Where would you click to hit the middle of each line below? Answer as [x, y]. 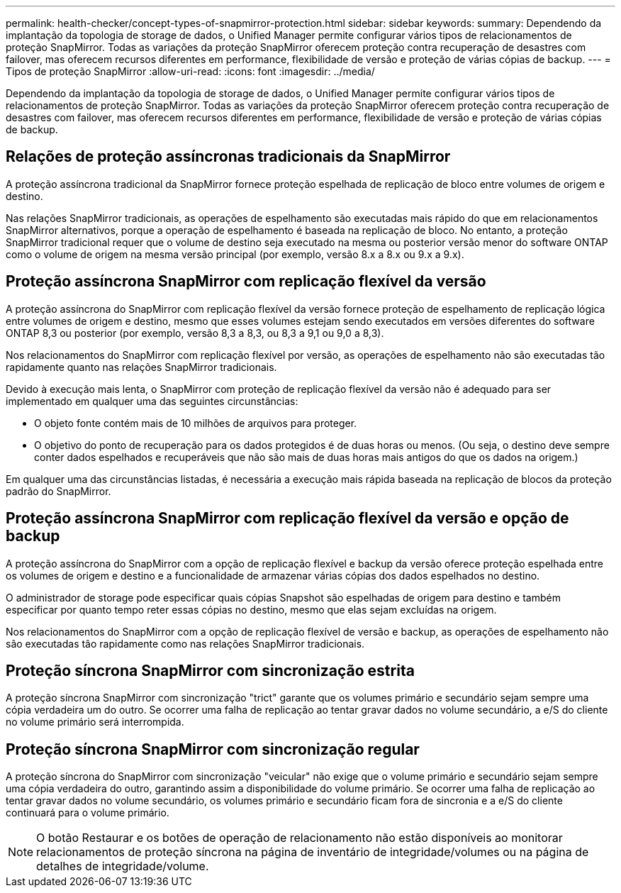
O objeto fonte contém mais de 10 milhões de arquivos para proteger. [196, 423]
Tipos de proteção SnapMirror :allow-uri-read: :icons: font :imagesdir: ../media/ [190, 71]
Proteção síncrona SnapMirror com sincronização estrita [210, 670]
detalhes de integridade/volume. [123, 866]
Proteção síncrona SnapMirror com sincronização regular [213, 749]
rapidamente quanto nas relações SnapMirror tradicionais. [141, 367]
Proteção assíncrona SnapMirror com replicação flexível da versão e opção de [287, 518]
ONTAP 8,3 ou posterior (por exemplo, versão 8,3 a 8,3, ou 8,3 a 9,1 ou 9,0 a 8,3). [195, 333]
